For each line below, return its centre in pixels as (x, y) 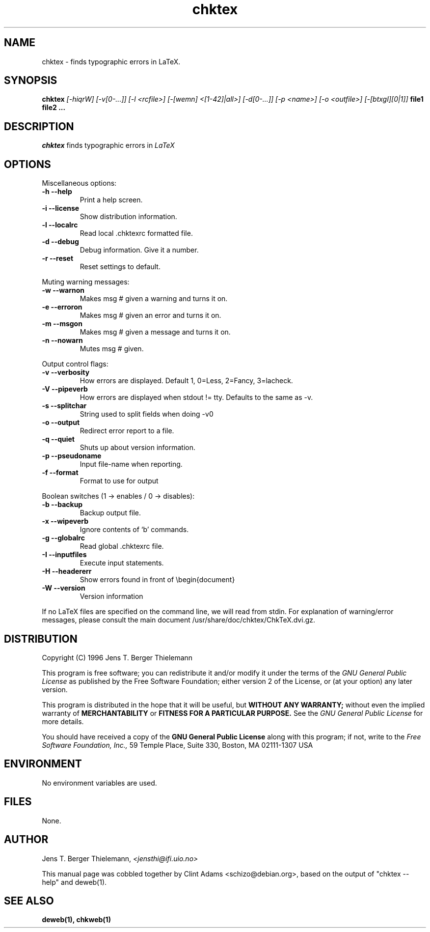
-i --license (61, 208)
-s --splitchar (64, 406)
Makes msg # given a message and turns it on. (155, 332)
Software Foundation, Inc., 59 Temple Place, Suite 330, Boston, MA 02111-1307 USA (177, 745)
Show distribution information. (128, 217)
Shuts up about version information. (138, 448)
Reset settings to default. (120, 267)
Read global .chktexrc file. (122, 546)
